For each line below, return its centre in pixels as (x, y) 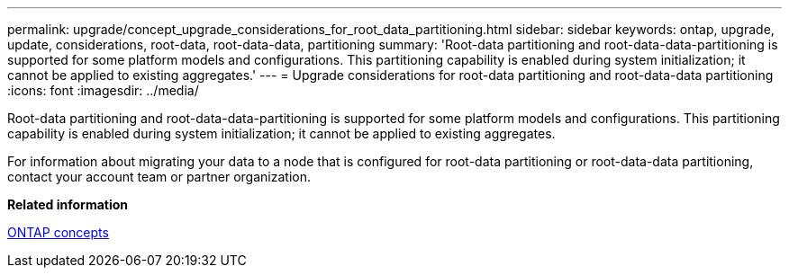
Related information (68, 204)
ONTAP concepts (58, 232)
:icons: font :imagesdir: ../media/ (103, 90)
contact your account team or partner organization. (159, 177)
